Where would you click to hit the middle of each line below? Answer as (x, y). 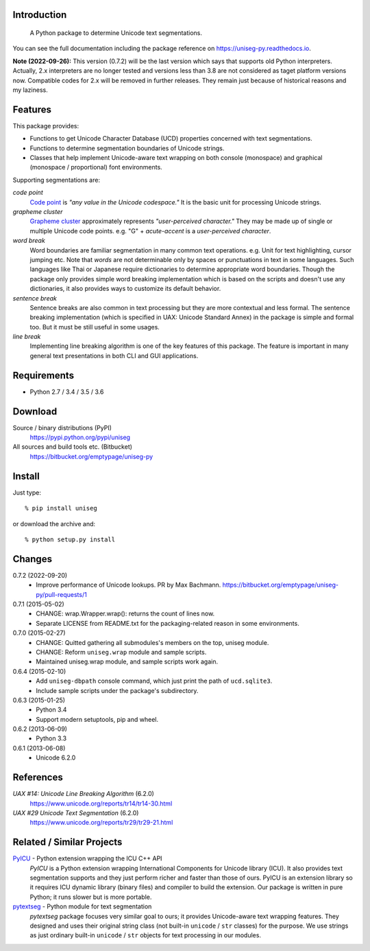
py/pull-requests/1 (61, 594)
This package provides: (46, 126)
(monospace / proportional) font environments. (96, 167)
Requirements (44, 375)
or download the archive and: (54, 524)
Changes (33, 559)
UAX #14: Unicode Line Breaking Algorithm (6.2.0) (83, 794)
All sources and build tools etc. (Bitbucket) (73, 447)
